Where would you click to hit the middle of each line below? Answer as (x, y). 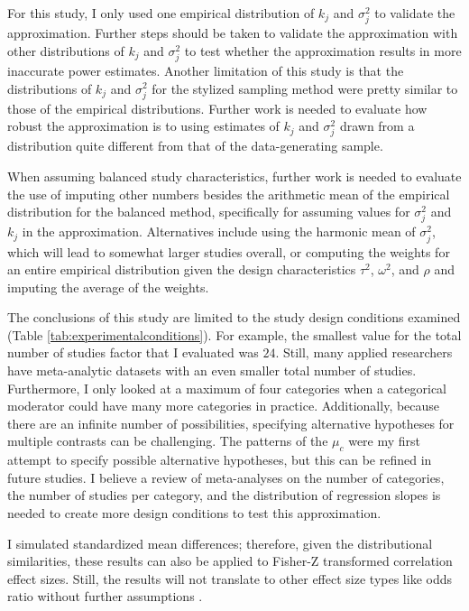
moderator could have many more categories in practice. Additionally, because (224, 406)
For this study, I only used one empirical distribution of (161, 13)
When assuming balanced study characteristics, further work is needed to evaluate (234, 176)
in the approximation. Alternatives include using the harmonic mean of (219, 231)
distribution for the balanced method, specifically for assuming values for (209, 212)
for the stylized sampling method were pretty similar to (305, 88)
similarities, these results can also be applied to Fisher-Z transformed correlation (230, 561)
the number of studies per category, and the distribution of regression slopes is (224, 495)
